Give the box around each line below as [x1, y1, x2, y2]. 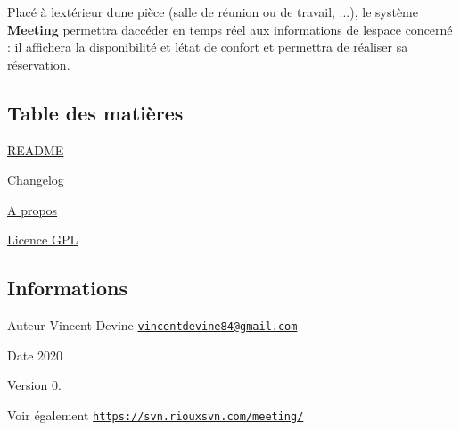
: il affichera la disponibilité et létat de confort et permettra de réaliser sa [7, 37, 408, 56]
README [7, 140, 64, 159]
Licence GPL [7, 230, 78, 249]
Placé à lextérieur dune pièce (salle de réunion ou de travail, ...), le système [7, 3, 418, 21]
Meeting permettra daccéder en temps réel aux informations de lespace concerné [7, 20, 453, 38]
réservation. [7, 54, 70, 73]
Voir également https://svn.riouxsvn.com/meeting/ [7, 406, 304, 424]
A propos [7, 200, 58, 219]
